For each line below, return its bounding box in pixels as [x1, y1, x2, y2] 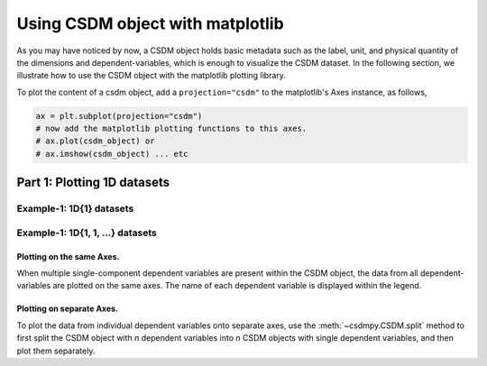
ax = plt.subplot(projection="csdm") [35, 111, 203, 121]
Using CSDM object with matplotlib [16, 14, 284, 33]
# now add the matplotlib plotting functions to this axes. [35, 124, 308, 134]
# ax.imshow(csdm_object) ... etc [35, 149, 188, 159]
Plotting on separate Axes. [16, 303, 119, 315]
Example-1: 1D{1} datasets [16, 203, 134, 215]
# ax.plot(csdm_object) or [35, 136, 155, 146]
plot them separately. [16, 345, 96, 356]
